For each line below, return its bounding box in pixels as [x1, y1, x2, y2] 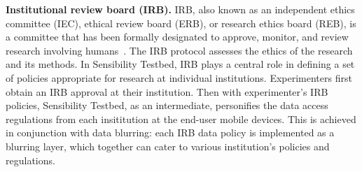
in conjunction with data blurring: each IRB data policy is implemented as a [6, 125, 335, 140]
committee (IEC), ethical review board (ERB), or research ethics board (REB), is [6, 15, 356, 30]
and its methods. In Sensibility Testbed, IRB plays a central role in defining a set [6, 57, 355, 71]
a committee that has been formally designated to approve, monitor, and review [6, 29, 349, 44]
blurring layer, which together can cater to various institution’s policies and [6, 138, 330, 153]
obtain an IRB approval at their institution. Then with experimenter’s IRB [6, 84, 328, 99]
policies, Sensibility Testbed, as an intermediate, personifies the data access [6, 98, 328, 113]
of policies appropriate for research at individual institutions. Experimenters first [6, 70, 352, 85]
